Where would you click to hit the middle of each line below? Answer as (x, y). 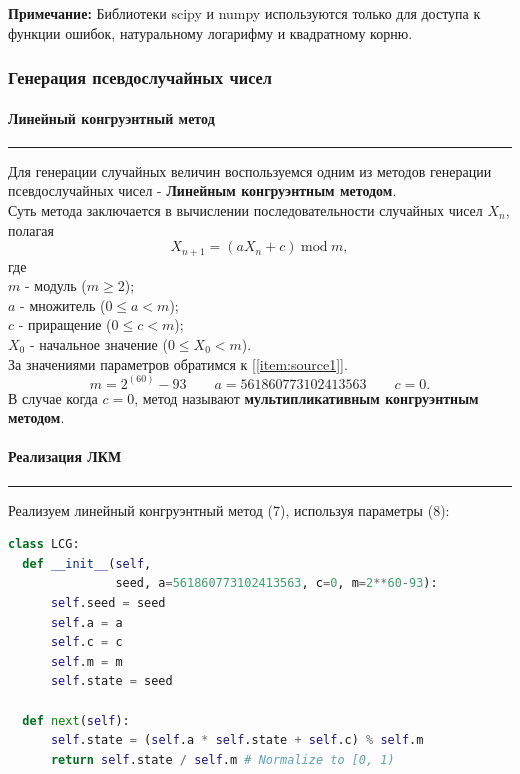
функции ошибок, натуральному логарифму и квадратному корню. (210, 32)
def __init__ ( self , (87, 563)
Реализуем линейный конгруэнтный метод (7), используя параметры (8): (229, 509)
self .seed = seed (108, 603)
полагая (31, 229)
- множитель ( (63, 304)
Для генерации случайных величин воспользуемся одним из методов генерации (250, 170)
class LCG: (44, 544)
